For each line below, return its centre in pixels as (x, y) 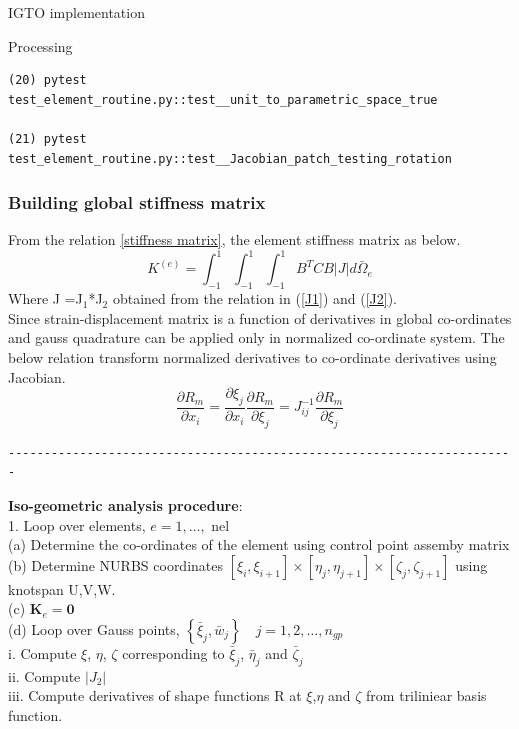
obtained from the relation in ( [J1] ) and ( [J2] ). (255, 298)
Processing (40, 45)
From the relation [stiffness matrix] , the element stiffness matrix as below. (234, 239)
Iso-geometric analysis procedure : (125, 505)
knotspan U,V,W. (62, 588)
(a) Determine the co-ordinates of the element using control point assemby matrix (259, 544)
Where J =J (45, 298)
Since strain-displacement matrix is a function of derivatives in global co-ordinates (260, 317)
